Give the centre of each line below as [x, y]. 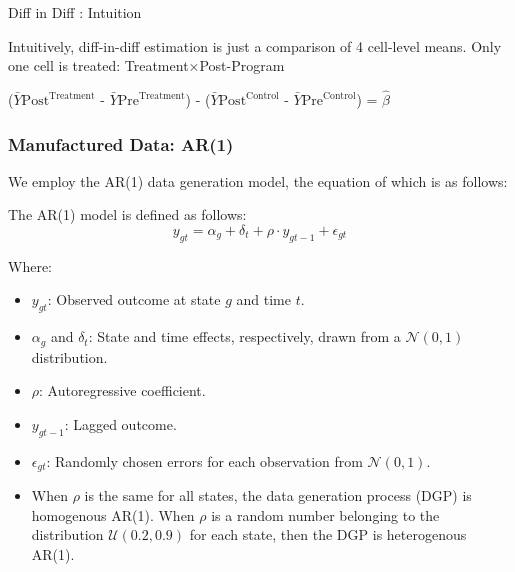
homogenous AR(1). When [113, 514]
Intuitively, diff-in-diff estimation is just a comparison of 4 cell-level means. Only [255, 45]
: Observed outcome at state [134, 299]
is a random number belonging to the [325, 514]
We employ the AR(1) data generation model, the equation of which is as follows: [258, 180]
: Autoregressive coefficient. [122, 390]
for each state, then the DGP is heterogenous [328, 534]
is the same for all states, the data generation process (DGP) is [278, 495]
